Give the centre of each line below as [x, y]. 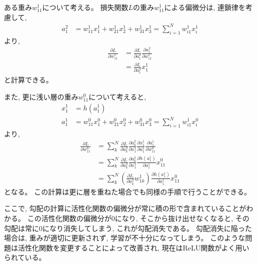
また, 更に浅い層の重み [41, 96]
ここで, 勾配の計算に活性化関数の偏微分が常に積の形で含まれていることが [125, 208]
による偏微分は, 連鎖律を [205, 7]
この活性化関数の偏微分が [69, 218]
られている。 [25, 257]
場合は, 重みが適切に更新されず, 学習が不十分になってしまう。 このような [125, 238]
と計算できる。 [28, 80]
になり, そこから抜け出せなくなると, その [182, 218]
